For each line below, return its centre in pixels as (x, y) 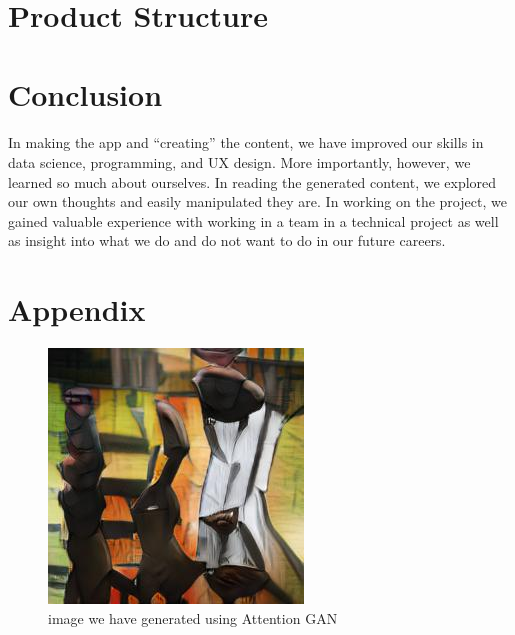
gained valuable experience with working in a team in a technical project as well (253, 220)
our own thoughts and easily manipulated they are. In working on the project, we (257, 201)
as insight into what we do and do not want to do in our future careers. (227, 240)
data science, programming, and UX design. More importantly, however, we (239, 161)
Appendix (77, 309)
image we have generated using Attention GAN (193, 617)
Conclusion (85, 93)
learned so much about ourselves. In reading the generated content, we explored (252, 181)
